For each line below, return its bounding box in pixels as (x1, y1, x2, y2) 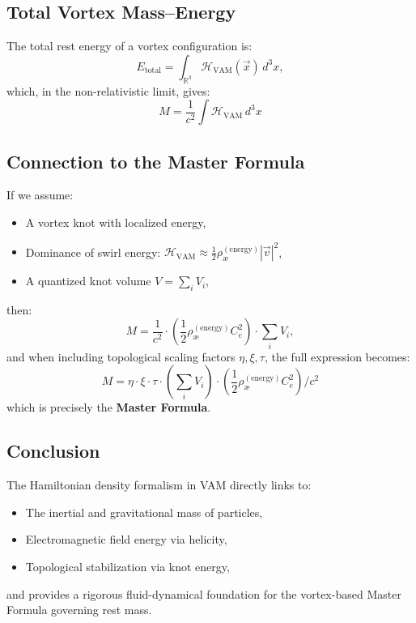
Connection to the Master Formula (6, 148, 305, 173)
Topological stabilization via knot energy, (25, 557, 230, 574)
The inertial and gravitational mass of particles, (25, 503, 263, 520)
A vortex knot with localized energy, (25, 213, 206, 230)
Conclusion (6, 438, 100, 463)
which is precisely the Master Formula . (6, 399, 211, 416)
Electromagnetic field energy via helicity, (25, 531, 227, 548)
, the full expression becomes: (264, 348, 410, 365)
